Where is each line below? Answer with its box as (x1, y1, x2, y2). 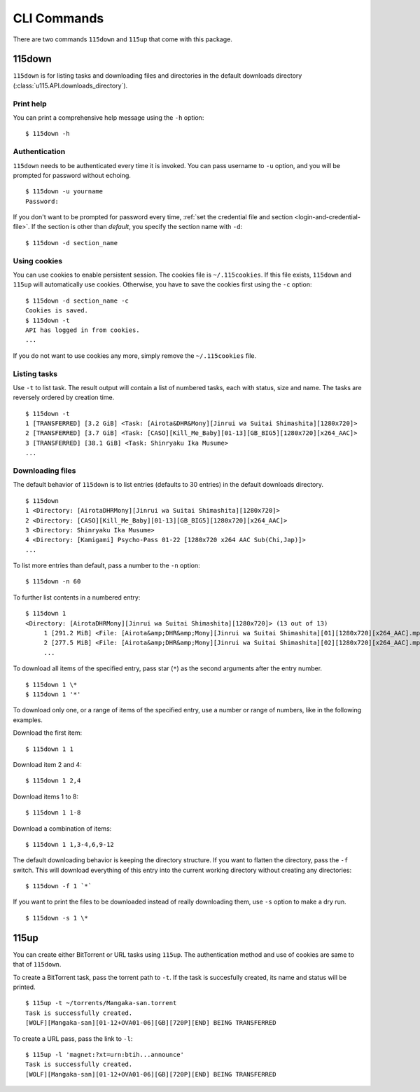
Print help (13, 99, 47, 109)
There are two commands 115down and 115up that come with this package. (13, 35, 232, 43)
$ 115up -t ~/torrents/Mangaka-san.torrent (25, 999, 177, 1007)
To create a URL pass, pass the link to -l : (13, 1034, 133, 1043)
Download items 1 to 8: (13, 792, 78, 801)
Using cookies (13, 256, 63, 265)
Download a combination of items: (13, 824, 112, 833)
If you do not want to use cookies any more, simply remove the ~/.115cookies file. (13, 351, 257, 360)
